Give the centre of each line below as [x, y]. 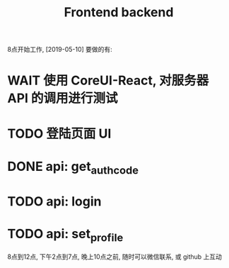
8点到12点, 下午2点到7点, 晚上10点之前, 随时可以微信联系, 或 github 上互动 [115, 257]
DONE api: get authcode [73, 168]
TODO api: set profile [65, 235]
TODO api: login [54, 201]
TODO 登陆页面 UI [59, 134]
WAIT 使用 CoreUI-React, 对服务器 [108, 80]
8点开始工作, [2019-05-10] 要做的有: [60, 50]
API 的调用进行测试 [63, 98]
